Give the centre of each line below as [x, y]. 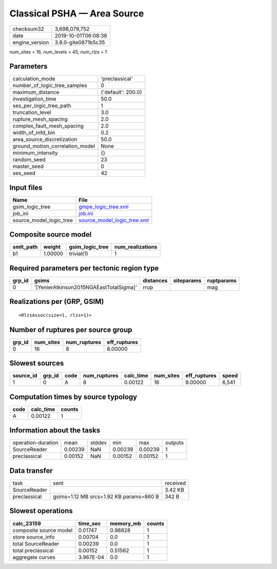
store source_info [34, 537]
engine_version [31, 42]
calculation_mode [34, 79]
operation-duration [35, 443]
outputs [174, 443]
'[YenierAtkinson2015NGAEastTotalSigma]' [86, 287]
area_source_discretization [45, 140]
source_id [25, 376]
